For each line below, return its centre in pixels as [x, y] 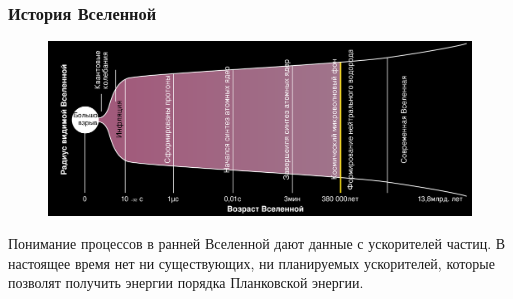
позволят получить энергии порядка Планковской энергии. [186, 282]
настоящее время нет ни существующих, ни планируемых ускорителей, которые [251, 262]
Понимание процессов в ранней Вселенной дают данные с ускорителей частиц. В [257, 243]
